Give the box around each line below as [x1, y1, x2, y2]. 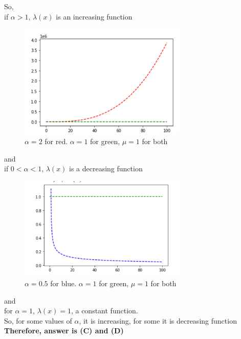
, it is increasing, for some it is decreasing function [79, 315, 237, 326]
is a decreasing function [69, 163, 143, 174]
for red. [45, 136, 68, 147]
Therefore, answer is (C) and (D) [4, 325, 124, 336]
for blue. [50, 278, 77, 288]
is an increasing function [56, 11, 133, 22]
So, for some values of [4, 315, 72, 326]
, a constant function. [71, 305, 138, 316]
